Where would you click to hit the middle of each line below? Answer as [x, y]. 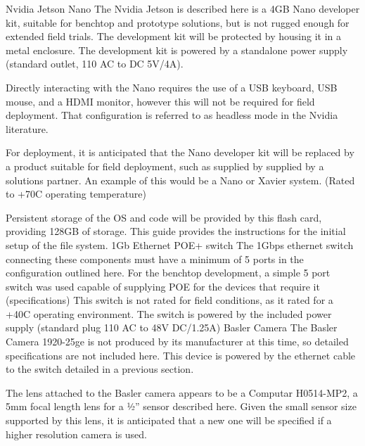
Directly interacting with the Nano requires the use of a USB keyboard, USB [172, 87]
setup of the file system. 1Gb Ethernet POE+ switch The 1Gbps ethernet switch [180, 244]
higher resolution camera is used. [77, 434]
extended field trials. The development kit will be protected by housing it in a [174, 36]
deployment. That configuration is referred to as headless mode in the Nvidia [172, 115]
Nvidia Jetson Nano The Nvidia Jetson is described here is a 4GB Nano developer [183, 8]
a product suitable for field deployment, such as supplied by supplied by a [165, 166]
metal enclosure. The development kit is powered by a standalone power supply [177, 50]
